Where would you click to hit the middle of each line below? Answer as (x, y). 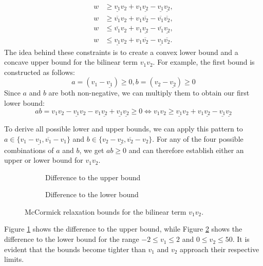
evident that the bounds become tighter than (75, 249)
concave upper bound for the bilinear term (71, 62)
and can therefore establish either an (186, 150)
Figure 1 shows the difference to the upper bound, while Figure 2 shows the (123, 229)
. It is (241, 239)
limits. (14, 259)
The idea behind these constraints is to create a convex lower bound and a (121, 52)
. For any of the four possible (198, 138)
